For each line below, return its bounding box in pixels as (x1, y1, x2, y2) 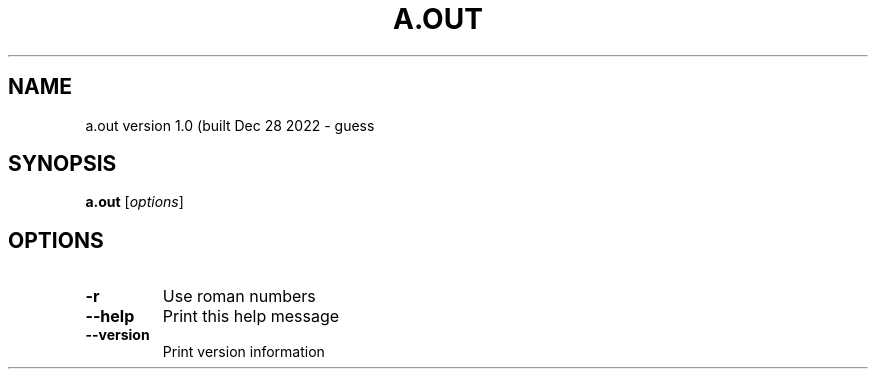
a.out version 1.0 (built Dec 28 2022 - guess (85, 116, 375, 134)
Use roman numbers (162, 286, 316, 307)
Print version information (162, 343, 325, 361)
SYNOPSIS (8, 151, 117, 177)
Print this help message (162, 306, 340, 327)
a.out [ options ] (85, 193, 184, 211)
